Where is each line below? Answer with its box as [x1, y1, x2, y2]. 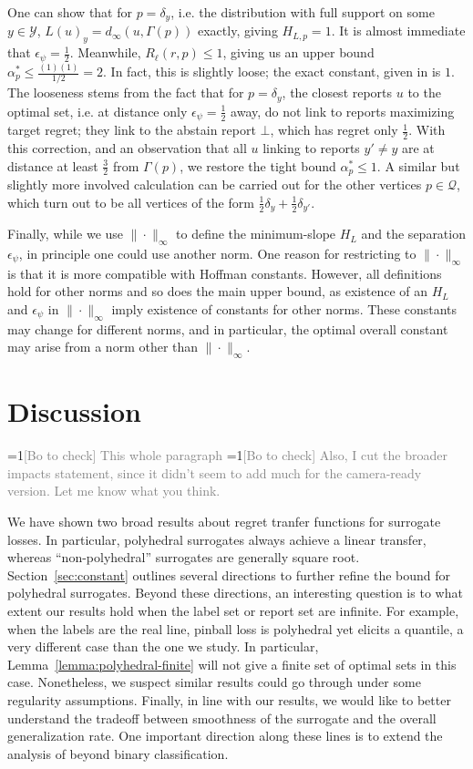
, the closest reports [282, 83, 393, 102]
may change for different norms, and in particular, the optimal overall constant [7, 319, 448, 338]
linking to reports [262, 138, 360, 158]
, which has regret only [270, 120, 398, 139]
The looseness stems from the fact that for [7, 83, 244, 102]
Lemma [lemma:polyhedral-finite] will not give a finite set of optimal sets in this [7, 654, 457, 673]
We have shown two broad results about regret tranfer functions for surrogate [7, 512, 441, 531]
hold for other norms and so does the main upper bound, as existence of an [7, 282, 428, 301]
